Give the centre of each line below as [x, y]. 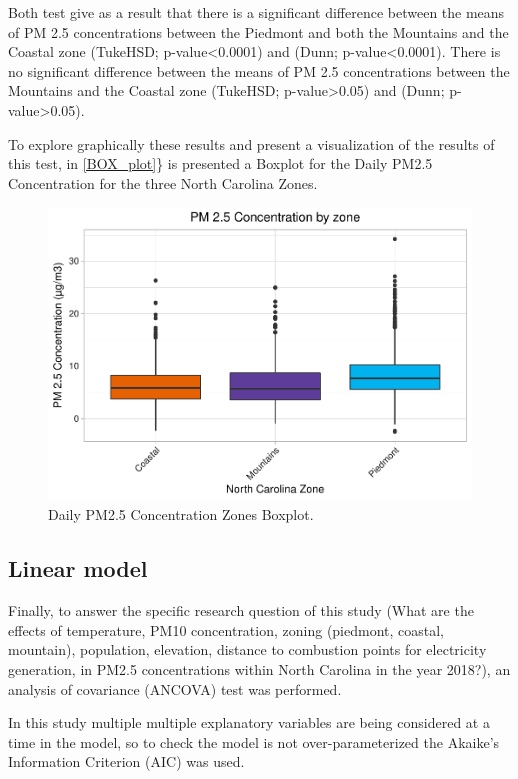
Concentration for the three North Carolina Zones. [163, 182]
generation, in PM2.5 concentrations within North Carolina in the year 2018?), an [259, 669]
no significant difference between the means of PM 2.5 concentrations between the [259, 70]
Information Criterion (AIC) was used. [126, 761]
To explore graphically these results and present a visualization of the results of [251, 143]
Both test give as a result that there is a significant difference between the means [256, 12]
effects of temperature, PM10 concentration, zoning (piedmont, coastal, [226, 629]
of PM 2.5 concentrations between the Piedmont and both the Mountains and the [258, 31]
